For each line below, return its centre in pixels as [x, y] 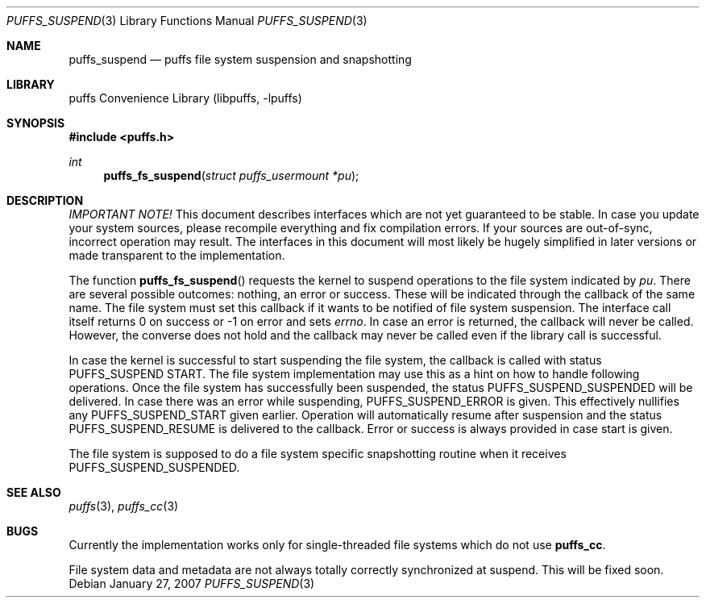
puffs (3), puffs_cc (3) [124, 506]
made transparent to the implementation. [177, 255]
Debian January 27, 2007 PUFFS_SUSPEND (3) [192, 583]
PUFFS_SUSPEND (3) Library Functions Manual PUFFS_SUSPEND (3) [187, 21]
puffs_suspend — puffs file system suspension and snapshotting [240, 59]
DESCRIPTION [45, 200]
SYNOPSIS [36, 123]
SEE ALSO [34, 492]
